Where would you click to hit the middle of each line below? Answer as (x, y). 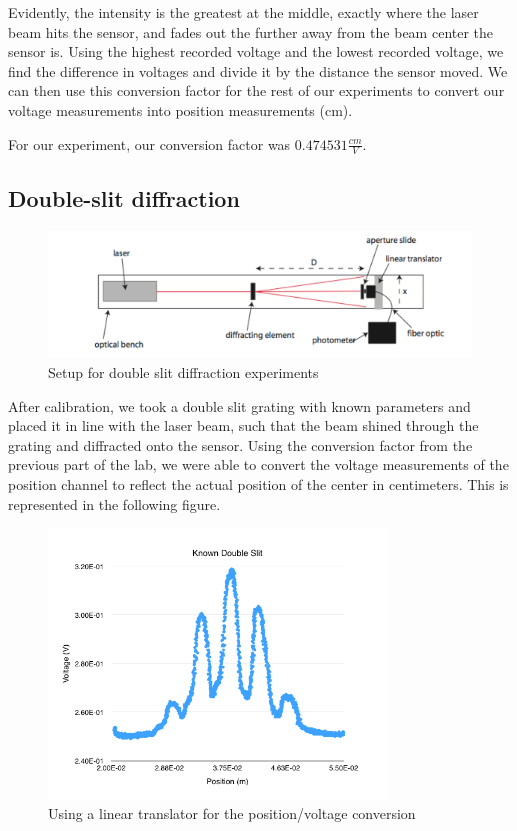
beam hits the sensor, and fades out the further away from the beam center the (251, 31)
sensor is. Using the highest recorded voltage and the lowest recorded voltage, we (256, 51)
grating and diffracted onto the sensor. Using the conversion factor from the (240, 444)
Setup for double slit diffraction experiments (183, 372)
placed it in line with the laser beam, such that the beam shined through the (243, 425)
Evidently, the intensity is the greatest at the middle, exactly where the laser (243, 12)
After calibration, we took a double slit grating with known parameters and (239, 405)
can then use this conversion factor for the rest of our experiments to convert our (256, 90)
